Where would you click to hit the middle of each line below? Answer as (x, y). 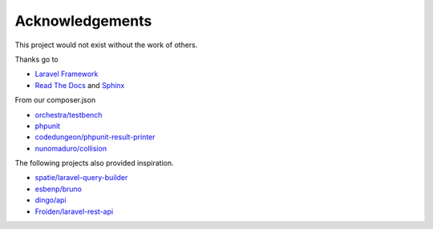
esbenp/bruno (58, 189)
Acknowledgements (83, 21)
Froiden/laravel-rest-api (74, 211)
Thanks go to (37, 59)
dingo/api (51, 200)
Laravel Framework (67, 74)
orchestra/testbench (69, 114)
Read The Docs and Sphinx (80, 85)
